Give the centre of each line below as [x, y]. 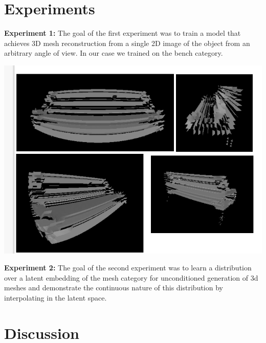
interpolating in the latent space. [56, 298]
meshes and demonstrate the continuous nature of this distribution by [114, 288]
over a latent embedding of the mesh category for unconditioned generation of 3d [131, 277]
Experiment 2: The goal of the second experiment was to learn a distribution [128, 268]
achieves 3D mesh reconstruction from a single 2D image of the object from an [127, 43]
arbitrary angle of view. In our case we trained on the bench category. [114, 53]
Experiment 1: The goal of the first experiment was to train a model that [123, 33]
